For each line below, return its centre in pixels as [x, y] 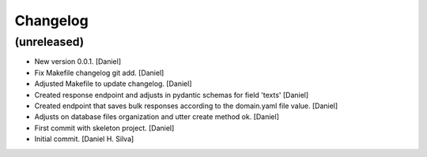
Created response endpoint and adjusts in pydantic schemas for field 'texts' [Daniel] [172, 95]
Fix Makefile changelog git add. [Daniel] [99, 73]
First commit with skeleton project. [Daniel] [104, 128]
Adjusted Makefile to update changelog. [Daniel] [113, 84]
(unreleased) [49, 42]
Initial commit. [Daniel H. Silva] [84, 139]
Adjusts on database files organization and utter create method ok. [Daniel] [157, 117]
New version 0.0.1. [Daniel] [78, 62]
